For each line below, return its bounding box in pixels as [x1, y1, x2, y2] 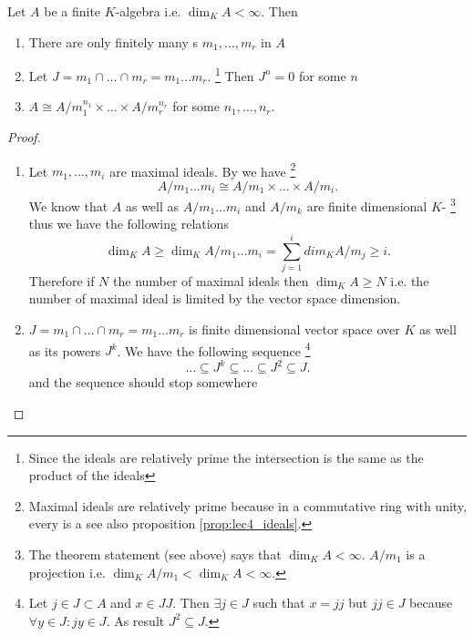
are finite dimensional [306, 196, 428, 215]
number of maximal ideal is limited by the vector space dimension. [28, 289, 401, 308]
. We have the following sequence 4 [117, 338, 311, 360]
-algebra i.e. [115, 2, 181, 20]
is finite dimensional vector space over [189, 320, 400, 339]
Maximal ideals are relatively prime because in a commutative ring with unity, [28, 496, 467, 515]
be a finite [44, 2, 101, 20]
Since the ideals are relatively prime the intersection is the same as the [28, 447, 424, 467]
